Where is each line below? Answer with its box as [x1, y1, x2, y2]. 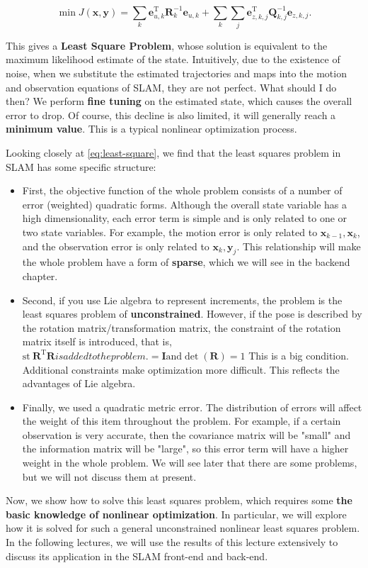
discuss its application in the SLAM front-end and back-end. [6, 548, 268, 563]
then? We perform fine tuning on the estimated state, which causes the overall [6, 94, 352, 108]
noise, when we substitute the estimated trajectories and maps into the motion [6, 66, 347, 81]
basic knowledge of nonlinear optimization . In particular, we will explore [6, 506, 347, 521]
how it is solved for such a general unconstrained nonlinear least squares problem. [6, 520, 360, 535]
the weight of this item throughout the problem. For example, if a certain [22, 413, 341, 428]
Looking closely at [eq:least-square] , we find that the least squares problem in [6, 145, 341, 160]
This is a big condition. [248, 347, 349, 362]
